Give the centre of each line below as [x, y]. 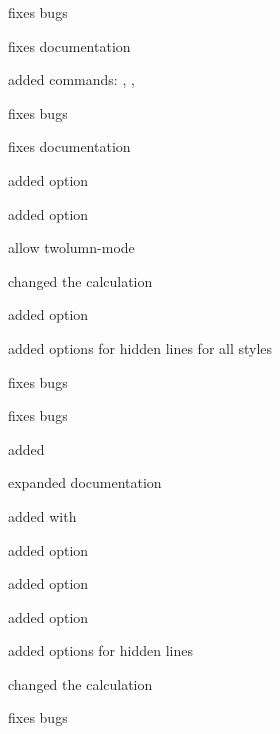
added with [42, 515]
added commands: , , [71, 79]
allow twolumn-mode [71, 247]
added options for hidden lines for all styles [140, 347]
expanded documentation [85, 482]
